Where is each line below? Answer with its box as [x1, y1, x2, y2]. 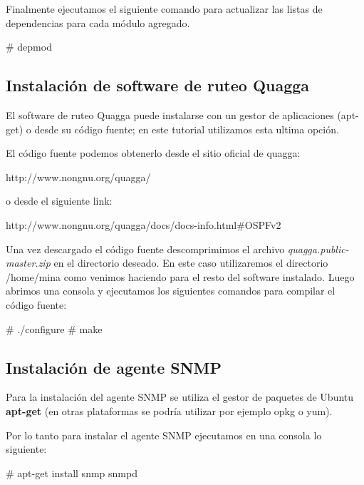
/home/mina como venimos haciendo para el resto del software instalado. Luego [6, 269, 355, 284]
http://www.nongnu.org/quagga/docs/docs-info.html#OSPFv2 [6, 217, 281, 232]
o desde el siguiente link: [6, 193, 113, 208]
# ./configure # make [6, 321, 103, 336]
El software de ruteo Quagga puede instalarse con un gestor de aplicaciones [6, 107, 334, 122]
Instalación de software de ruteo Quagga [6, 74, 310, 96]
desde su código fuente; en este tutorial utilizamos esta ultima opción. [34, 121, 339, 136]
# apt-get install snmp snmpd [6, 465, 137, 480]
